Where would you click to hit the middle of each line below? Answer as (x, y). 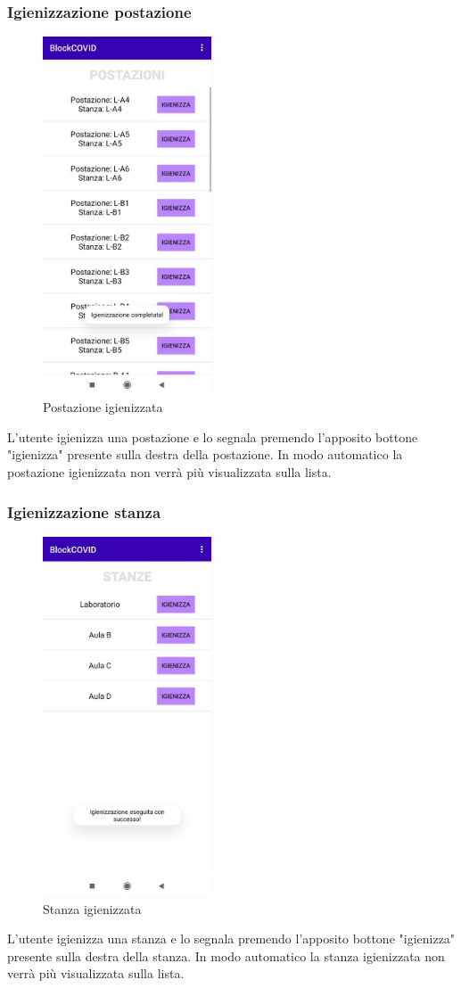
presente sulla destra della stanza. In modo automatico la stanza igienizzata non (226, 955)
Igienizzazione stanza (84, 511)
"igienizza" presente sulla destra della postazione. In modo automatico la (205, 454)
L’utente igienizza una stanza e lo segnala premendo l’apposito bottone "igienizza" (231, 939)
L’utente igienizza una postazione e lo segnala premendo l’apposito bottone (213, 436)
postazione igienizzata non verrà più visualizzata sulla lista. (169, 472)
